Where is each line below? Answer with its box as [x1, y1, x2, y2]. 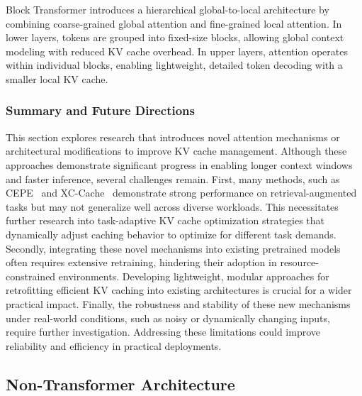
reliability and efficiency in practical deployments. [6, 338, 222, 353]
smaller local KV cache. [6, 71, 108, 86]
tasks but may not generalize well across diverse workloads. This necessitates [6, 199, 339, 214]
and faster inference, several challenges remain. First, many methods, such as [6, 171, 340, 186]
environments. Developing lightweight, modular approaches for [58, 268, 329, 283]
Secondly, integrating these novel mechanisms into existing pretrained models [6, 241, 341, 255]
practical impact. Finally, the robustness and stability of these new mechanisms [6, 296, 351, 311]
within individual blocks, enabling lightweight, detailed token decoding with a [6, 57, 343, 72]
